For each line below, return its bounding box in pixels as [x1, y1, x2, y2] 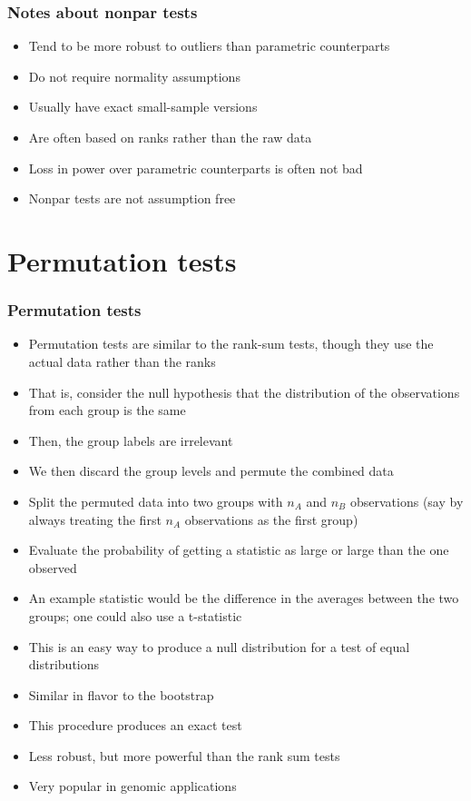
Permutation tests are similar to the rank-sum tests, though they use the [28, 334, 434, 353]
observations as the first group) [184, 509, 358, 529]
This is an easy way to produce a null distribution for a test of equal [28, 637, 410, 656]
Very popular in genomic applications [28, 776, 237, 796]
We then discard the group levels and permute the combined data [28, 461, 394, 480]
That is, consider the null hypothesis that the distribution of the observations [28, 382, 460, 401]
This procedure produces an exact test [28, 716, 242, 735]
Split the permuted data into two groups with [28, 491, 283, 510]
